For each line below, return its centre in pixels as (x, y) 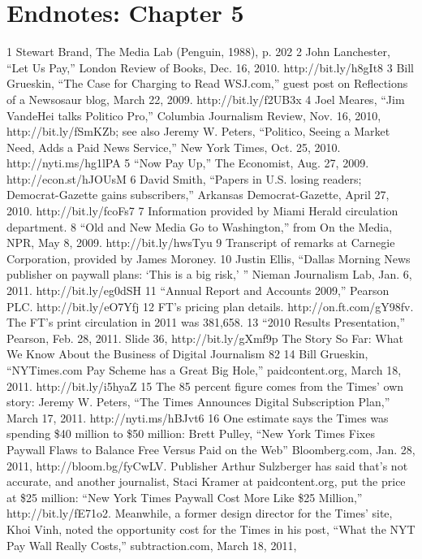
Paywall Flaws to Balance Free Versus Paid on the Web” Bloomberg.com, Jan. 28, (211, 449)
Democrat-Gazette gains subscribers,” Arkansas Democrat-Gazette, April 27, (198, 195)
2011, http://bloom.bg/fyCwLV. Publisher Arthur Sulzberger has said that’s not (207, 465)
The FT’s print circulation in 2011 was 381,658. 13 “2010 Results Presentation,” (206, 322)
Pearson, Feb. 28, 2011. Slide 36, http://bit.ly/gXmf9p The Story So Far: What (205, 338)
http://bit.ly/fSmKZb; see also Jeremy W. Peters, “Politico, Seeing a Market (198, 131)
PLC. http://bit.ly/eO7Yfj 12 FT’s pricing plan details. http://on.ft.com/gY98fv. (210, 306)
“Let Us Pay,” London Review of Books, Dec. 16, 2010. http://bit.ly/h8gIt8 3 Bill (211, 67)
